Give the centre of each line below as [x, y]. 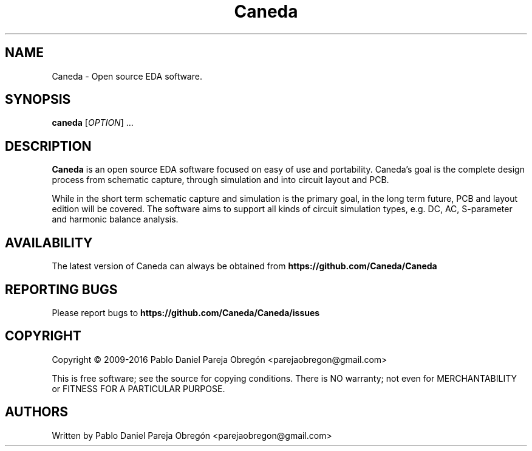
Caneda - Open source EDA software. [127, 76]
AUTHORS [37, 412]
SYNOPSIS [38, 100]
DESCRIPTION [48, 146]
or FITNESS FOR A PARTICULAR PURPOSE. [138, 388]
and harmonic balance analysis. [115, 219]
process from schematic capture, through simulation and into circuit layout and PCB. [220, 180]
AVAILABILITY [49, 243]
